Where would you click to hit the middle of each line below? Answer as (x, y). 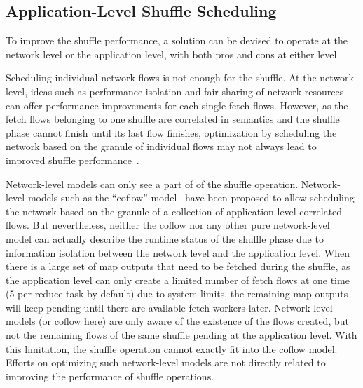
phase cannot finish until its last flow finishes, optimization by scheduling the (171, 132)
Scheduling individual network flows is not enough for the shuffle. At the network (180, 78)
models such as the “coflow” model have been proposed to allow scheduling (191, 198)
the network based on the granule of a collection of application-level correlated (174, 211)
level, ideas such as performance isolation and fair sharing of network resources (175, 91)
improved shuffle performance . (73, 160)
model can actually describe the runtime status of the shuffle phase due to (165, 238)
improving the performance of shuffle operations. (110, 376)
